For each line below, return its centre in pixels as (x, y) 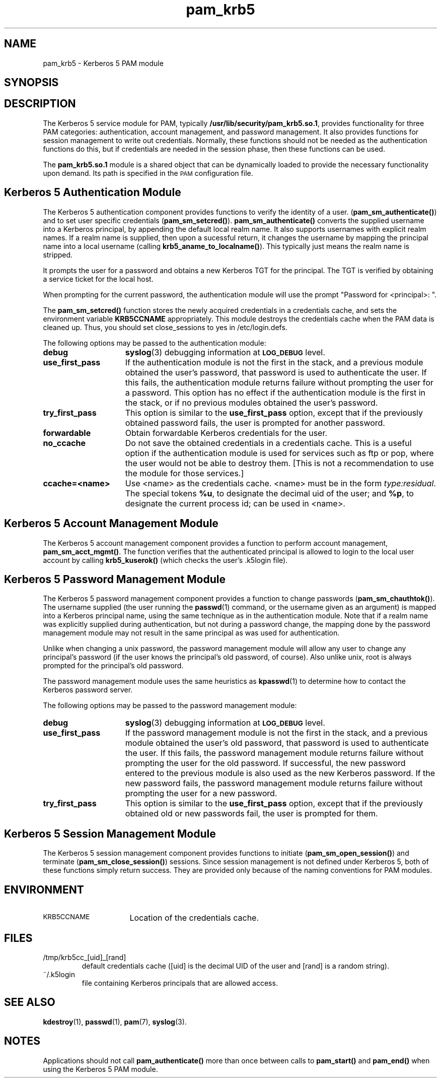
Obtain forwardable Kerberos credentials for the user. (226, 433)
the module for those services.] (185, 473)
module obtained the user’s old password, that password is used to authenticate (277, 743)
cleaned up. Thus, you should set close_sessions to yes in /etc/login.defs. (165, 327)
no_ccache (64, 443)
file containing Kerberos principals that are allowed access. (180, 983)
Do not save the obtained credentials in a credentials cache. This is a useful (268, 443)
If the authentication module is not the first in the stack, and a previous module (274, 362)
